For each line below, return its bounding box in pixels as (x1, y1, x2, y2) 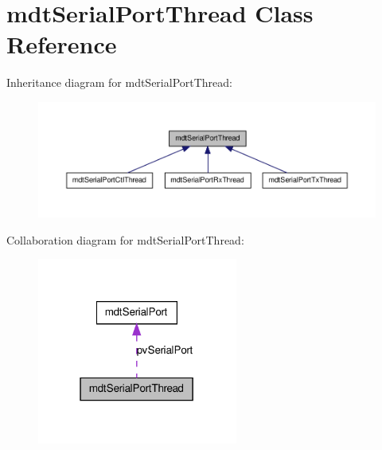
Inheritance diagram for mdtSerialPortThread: (6, 74, 232, 91)
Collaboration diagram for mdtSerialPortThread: (6, 231, 244, 248)
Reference (6, 28, 117, 61)
